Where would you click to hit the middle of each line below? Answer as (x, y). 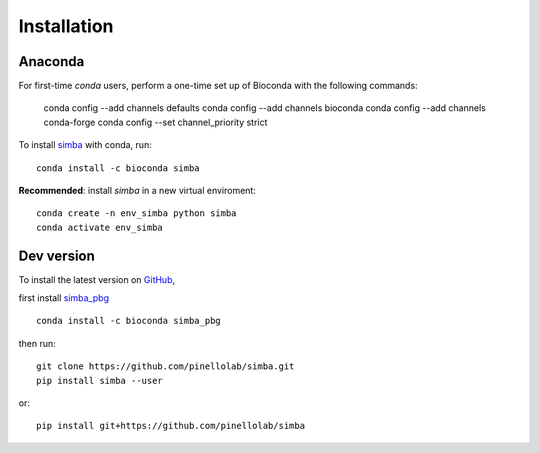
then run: (37, 343)
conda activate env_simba (100, 227)
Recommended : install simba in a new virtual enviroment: (137, 191)
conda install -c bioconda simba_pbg (129, 321)
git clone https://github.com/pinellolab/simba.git (165, 366)
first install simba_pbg (64, 298)
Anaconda (51, 61)
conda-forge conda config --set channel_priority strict (155, 122)
